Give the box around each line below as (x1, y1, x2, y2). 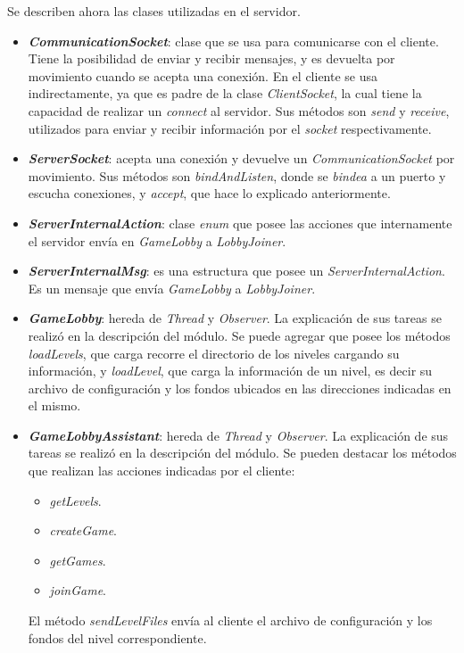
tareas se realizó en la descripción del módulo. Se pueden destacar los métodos (28, 443, 457, 462)
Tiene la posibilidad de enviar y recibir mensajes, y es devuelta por (28, 49, 395, 68)
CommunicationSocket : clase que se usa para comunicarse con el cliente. (28, 31, 439, 50)
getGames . (49, 550, 106, 569)
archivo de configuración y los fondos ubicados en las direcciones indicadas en (28, 378, 452, 397)
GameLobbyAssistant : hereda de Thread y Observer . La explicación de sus (28, 426, 449, 444)
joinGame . (49, 581, 106, 599)
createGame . (49, 521, 117, 540)
